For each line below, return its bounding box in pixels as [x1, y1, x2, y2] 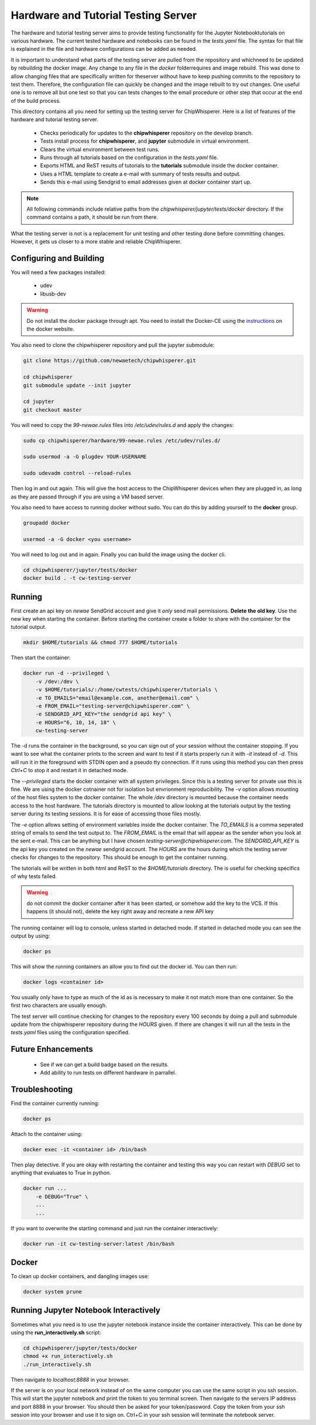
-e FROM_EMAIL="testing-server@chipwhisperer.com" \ [35, 703, 190, 709]
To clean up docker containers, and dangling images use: [11, 1273, 149, 1280]
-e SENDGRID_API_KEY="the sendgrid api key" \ [35, 711, 172, 718]
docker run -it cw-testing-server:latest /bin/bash [23, 1240, 175, 1247]
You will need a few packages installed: [11, 269, 106, 276]
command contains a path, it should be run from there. [26, 214, 158, 221]
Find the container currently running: [11, 1100, 99, 1107]
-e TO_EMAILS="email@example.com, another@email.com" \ [35, 694, 200, 701]
